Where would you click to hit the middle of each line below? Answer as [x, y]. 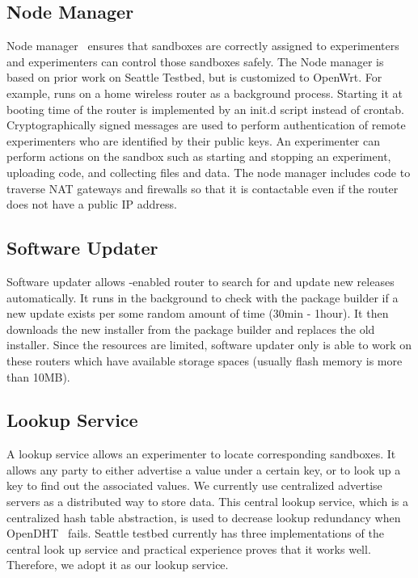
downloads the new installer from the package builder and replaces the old [191, 329]
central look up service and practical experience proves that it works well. [189, 548]
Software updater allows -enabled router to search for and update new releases [201, 281]
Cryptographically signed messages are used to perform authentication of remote [206, 125]
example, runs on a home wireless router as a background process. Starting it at [205, 93]
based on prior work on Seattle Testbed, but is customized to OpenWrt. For [194, 77]
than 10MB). [38, 376]
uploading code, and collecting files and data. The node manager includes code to [209, 172]
